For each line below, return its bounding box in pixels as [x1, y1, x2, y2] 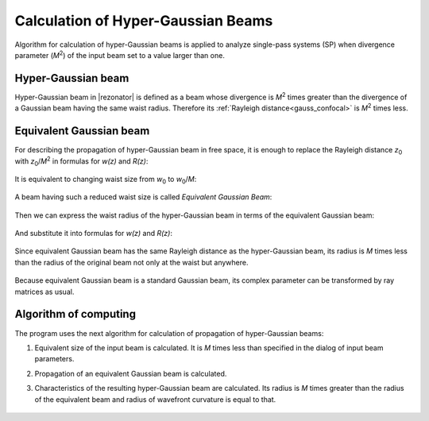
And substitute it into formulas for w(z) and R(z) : [14, 229, 172, 238]
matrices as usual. [14, 287, 75, 296]
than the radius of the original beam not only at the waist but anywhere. [14, 257, 249, 267]
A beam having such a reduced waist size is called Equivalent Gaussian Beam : [14, 192, 272, 202]
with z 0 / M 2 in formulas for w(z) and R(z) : [14, 155, 149, 168]
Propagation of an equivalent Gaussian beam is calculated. [34, 369, 227, 378]
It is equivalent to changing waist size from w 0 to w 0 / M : [14, 174, 197, 186]
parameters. [34, 354, 75, 364]
